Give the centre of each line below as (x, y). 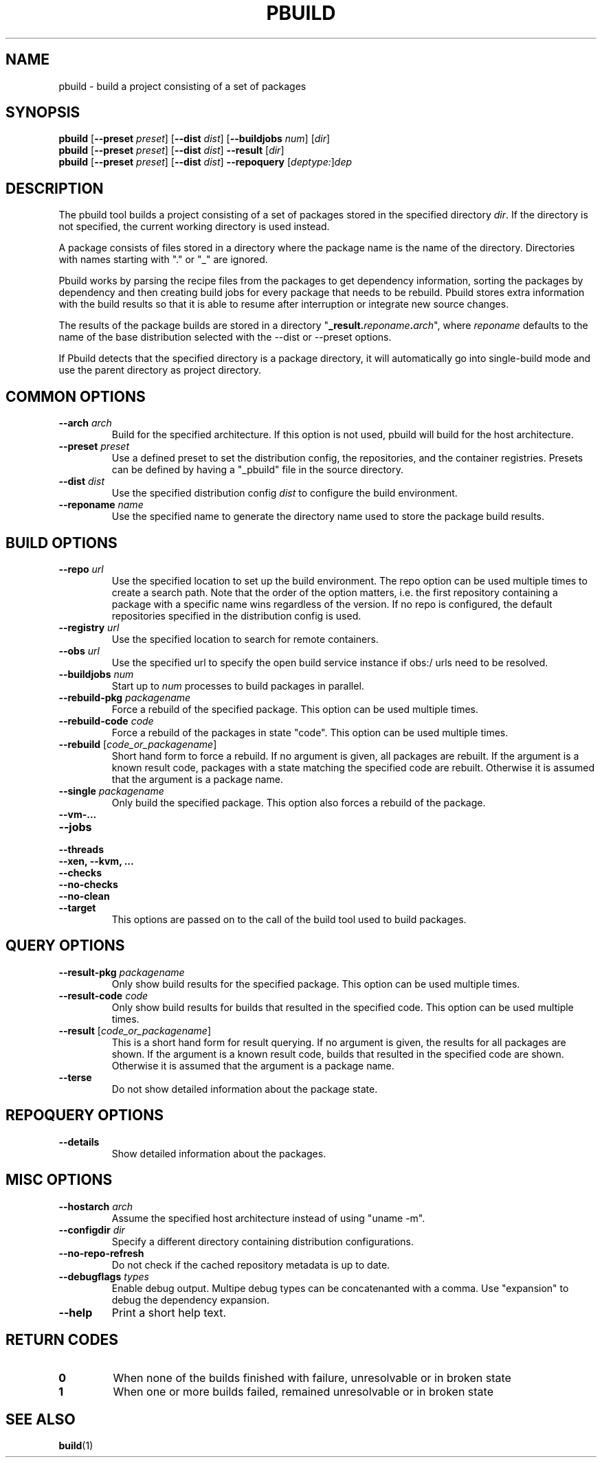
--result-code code (103, 995)
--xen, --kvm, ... (96, 861)
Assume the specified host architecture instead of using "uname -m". (268, 1218)
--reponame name (101, 505)
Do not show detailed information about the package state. (245, 1089)
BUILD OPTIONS (62, 543)
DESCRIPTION (55, 188)
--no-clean (84, 896)
